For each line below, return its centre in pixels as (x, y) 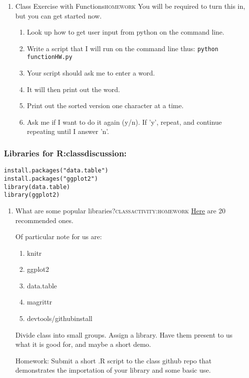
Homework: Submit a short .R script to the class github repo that (113, 360)
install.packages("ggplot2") (51, 179)
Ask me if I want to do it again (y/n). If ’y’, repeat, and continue (124, 122)
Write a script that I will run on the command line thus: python (123, 48)
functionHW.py (50, 57)
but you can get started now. (58, 15)
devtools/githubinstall (60, 318)
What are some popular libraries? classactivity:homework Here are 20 (120, 210)
